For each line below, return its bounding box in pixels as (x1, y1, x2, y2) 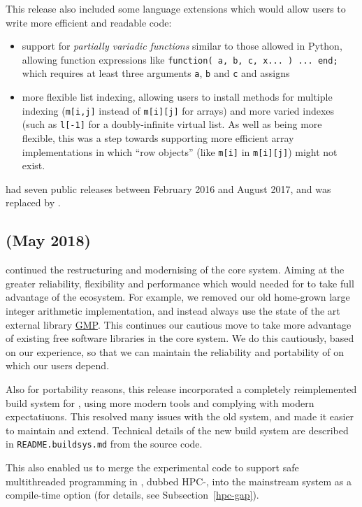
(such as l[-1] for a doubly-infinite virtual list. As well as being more (22, 117, 322, 131)
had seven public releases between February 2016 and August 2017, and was (6, 181, 331, 196)
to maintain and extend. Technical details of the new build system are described (6, 422, 349, 437)
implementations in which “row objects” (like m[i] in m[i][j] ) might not (22, 144, 338, 159)
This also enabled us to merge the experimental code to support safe (6, 460, 299, 475)
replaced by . (6, 195, 61, 210)
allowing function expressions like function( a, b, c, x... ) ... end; (22, 52, 338, 66)
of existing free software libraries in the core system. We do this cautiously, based (6, 331, 354, 345)
